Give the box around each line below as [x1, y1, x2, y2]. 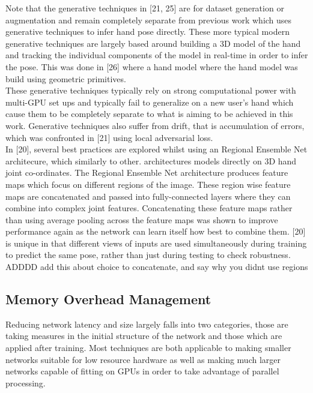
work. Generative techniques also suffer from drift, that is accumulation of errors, [5, 119, 305, 131]
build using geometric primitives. [5, 72, 126, 85]
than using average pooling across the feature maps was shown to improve [5, 213, 278, 226]
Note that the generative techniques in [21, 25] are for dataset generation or [5, 2, 284, 14]
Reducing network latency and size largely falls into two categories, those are [5, 317, 288, 330]
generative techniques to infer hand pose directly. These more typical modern [5, 25, 290, 38]
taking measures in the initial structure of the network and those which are [5, 329, 282, 342]
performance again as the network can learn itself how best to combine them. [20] [5, 225, 306, 238]
